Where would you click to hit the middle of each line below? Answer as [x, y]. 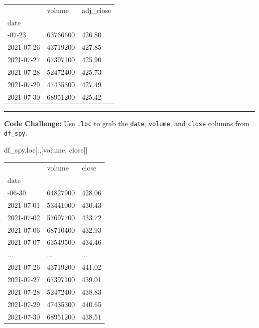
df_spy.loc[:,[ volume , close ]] [46, 150]
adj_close [96, 10]
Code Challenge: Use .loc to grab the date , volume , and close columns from [127, 123]
